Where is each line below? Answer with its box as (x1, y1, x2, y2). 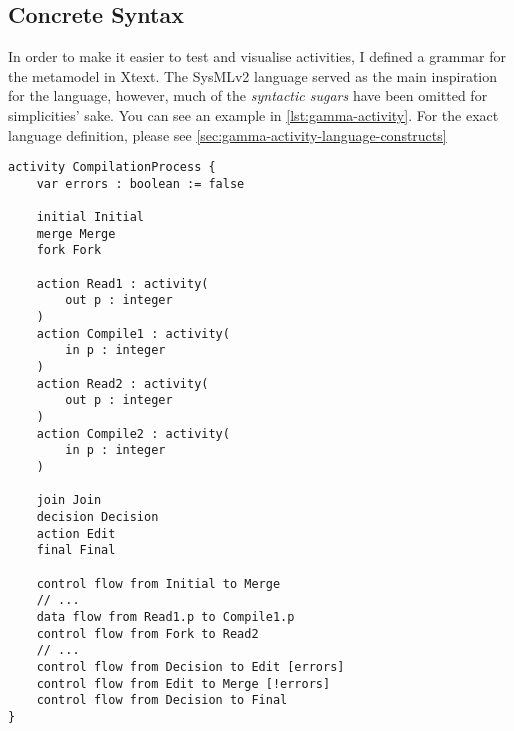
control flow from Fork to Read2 (36, 626, 259, 641)
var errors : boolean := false (36, 176, 245, 191)
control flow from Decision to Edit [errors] (36, 659, 345, 674)
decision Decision (36, 509, 159, 524)
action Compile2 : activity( (36, 426, 230, 441)
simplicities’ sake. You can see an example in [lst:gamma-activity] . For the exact (8, 104, 499, 125)
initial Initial (36, 210, 145, 225)
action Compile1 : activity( (36, 326, 230, 341)
